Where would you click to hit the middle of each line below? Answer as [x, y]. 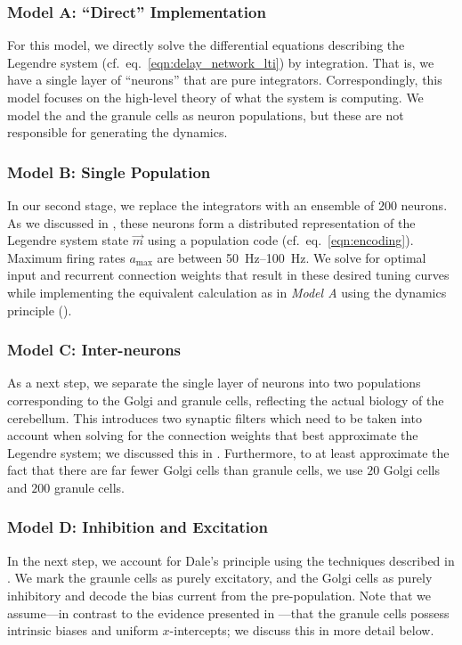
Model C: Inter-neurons [94, 350]
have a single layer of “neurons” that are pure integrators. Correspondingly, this [225, 80]
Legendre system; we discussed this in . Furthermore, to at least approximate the [228, 452]
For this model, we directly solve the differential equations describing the [206, 45]
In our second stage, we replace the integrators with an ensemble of [191, 205]
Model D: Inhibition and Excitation [138, 527]
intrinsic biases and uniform [83, 630]
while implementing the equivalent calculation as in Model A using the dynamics [227, 292]
